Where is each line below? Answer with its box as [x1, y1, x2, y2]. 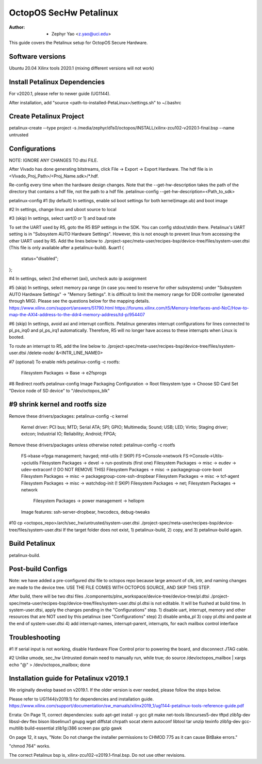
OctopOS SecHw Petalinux [9, 7, 118, 18]
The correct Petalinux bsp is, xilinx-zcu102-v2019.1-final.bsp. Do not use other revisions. [9, 752, 186, 758]
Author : [9, 24, 25, 30]
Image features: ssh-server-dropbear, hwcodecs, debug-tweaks [21, 509, 150, 515]
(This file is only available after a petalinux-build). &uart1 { [9, 245, 124, 251]
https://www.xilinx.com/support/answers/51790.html [9, 305, 114, 310]
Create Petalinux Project [9, 112, 84, 121]
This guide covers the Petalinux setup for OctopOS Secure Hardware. [9, 40, 148, 46]
